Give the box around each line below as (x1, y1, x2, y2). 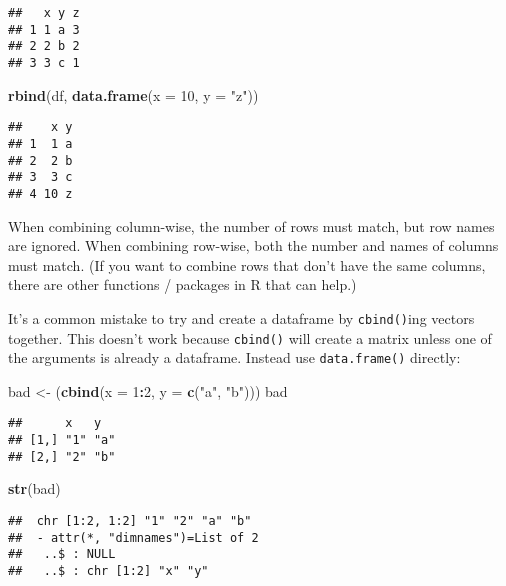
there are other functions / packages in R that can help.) (8, 274, 357, 295)
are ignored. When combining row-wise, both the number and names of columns (8, 235, 499, 256)
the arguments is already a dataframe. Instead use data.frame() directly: (8, 347, 461, 368)
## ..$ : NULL (8, 547, 116, 562)
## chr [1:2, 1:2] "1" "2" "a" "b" (8, 514, 252, 528)
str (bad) (8, 478, 61, 499)
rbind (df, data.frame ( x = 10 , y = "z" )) (8, 84, 259, 105)
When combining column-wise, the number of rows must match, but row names (8, 215, 495, 236)
